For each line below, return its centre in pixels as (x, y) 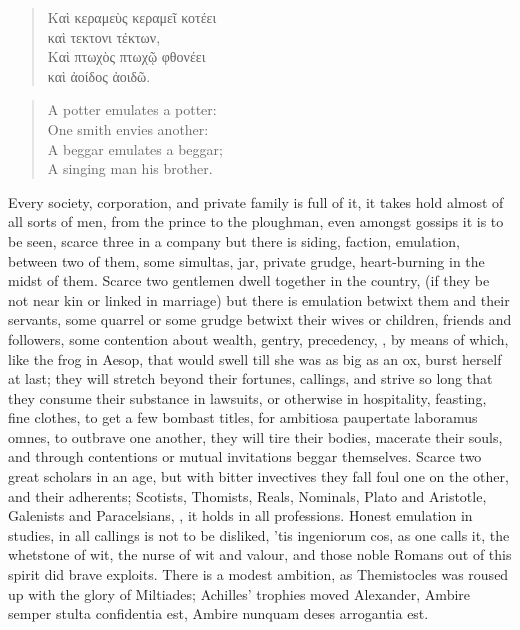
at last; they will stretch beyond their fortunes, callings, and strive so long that (250, 378)
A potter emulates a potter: (132, 109)
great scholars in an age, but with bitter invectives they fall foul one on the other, (258, 476)
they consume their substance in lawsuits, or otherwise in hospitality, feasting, (247, 397)
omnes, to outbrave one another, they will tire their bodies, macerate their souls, (255, 436)
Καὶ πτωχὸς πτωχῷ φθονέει (126, 56)
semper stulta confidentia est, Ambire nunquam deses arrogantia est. (218, 613)
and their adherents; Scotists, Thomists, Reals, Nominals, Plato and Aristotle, (247, 495)
